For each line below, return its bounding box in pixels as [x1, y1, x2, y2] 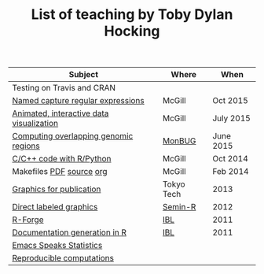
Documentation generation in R [12, 227, 127, 238]
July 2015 [211, 113, 251, 124]
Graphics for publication [12, 183, 101, 194]
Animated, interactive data [12, 108, 109, 119]
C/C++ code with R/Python [12, 154, 112, 165]
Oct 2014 [211, 154, 249, 165]
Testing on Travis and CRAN [12, 83, 116, 94]
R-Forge [12, 214, 44, 225]
